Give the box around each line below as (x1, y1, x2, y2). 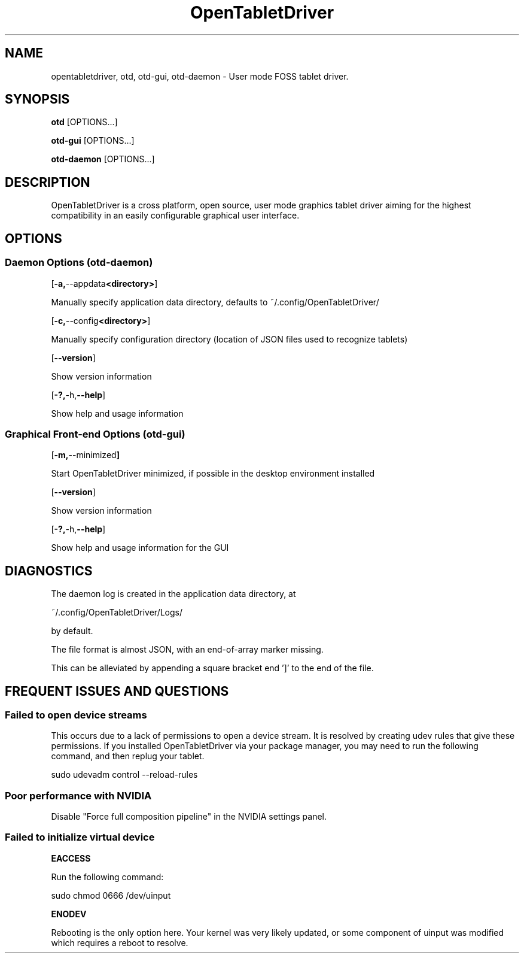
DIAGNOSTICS (5, 563, 93, 578)
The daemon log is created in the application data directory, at (51, 589, 296, 599)
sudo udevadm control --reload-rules (51, 769, 198, 780)
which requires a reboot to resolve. (51, 937, 188, 948)
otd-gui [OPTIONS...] (51, 135, 135, 146)
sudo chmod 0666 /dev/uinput (51, 890, 171, 901)
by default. (51, 626, 93, 636)
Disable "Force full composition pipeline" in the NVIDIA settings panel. (51, 811, 327, 822)
